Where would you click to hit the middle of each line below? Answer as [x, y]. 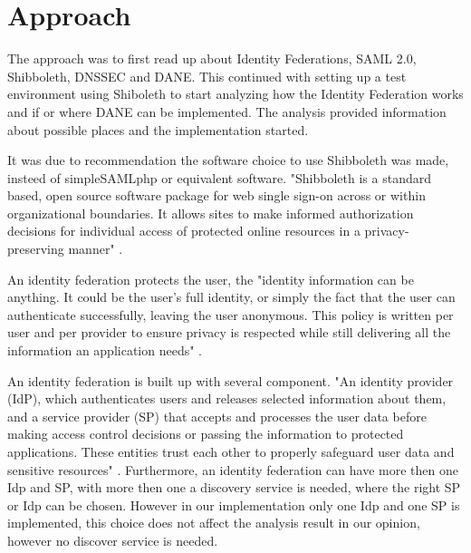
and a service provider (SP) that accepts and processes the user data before [217, 416]
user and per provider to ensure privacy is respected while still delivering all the [229, 332]
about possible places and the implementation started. [158, 129]
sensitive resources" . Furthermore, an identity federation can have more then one [233, 469]
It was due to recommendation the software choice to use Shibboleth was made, [228, 160]
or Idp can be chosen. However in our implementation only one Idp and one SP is [234, 504]
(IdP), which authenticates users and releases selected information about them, [227, 398]
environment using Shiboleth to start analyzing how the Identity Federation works [235, 94]
